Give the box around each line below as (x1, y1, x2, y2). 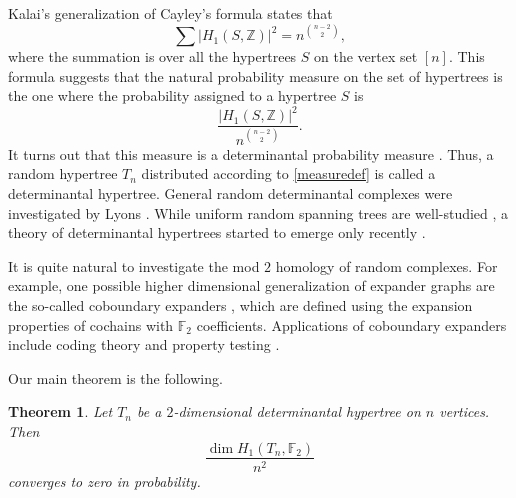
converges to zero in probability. (8, 470, 201, 491)
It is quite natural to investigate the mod (8, 255, 260, 276)
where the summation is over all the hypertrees (8, 46, 297, 67)
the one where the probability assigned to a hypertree (8, 85, 337, 106)
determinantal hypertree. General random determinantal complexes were (8, 182, 453, 203)
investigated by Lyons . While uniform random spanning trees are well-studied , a (8, 202, 509, 223)
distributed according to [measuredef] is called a (141, 163, 436, 184)
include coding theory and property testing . (8, 334, 280, 355)
